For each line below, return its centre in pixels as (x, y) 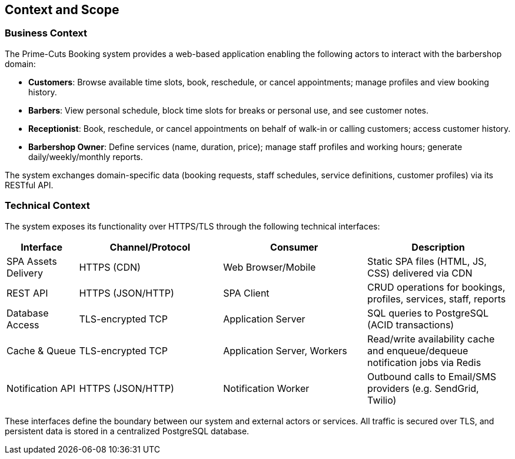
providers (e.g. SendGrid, (423, 388)
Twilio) (382, 400)
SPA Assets (32, 261)
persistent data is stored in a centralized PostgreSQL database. (127, 431)
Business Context (46, 33)
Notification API (41, 388)
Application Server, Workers (285, 350)
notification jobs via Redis (424, 362)
